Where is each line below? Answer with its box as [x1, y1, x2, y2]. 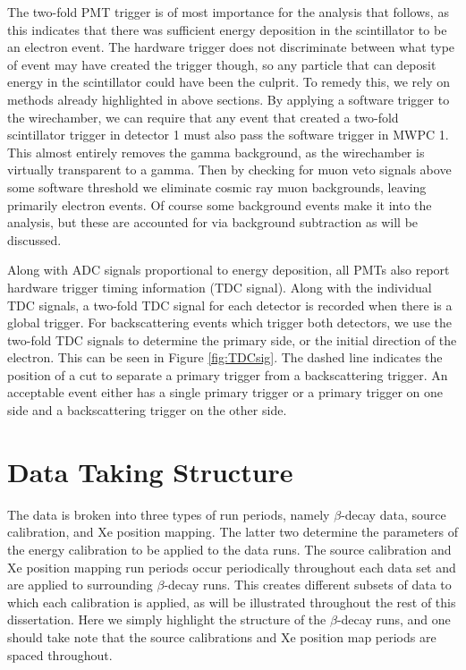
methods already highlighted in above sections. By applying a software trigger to [7, 89, 450, 108]
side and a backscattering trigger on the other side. [7, 401, 287, 420]
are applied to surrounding [7, 575, 153, 594]
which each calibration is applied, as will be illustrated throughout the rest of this [7, 592, 456, 611]
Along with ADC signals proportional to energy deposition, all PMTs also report [7, 260, 450, 279]
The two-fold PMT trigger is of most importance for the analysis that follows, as [7, 3, 449, 21]
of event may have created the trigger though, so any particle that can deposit [7, 55, 436, 73]
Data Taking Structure [7, 453, 293, 489]
